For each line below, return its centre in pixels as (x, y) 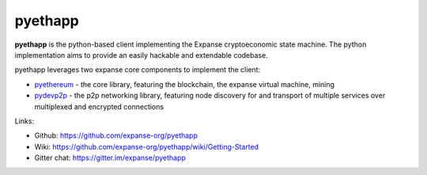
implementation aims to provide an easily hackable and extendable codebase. (141, 55)
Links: (25, 121)
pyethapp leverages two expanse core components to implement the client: (138, 70)
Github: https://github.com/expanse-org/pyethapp (116, 135)
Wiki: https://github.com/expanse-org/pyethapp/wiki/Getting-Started (147, 146)
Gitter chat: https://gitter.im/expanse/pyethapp (110, 158)
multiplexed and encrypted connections (99, 106)
